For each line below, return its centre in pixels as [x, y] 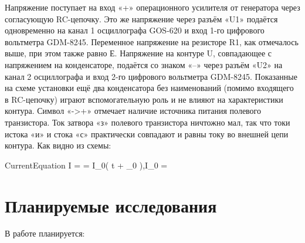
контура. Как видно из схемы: [58, 145]
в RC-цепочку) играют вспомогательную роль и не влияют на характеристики [144, 99]
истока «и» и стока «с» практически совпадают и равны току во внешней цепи [147, 134]
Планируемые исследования [111, 205]
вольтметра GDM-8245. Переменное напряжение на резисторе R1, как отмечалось [152, 41]
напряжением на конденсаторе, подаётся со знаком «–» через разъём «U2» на [144, 64]
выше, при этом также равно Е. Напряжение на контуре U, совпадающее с [138, 53]
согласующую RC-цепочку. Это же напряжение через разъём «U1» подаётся [141, 18]
